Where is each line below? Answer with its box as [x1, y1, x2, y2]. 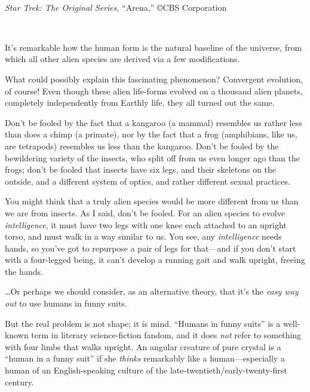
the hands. [5, 265, 43, 277]
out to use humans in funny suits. [5, 297, 127, 310]
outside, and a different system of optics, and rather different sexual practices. [5, 174, 290, 187]
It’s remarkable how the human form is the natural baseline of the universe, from [5, 41, 302, 53]
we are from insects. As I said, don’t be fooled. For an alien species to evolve [5, 206, 285, 219]
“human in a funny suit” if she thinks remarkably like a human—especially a [5, 352, 285, 365]
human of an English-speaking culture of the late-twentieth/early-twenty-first [5, 364, 287, 376]
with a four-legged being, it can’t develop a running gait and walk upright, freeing [5, 253, 305, 266]
